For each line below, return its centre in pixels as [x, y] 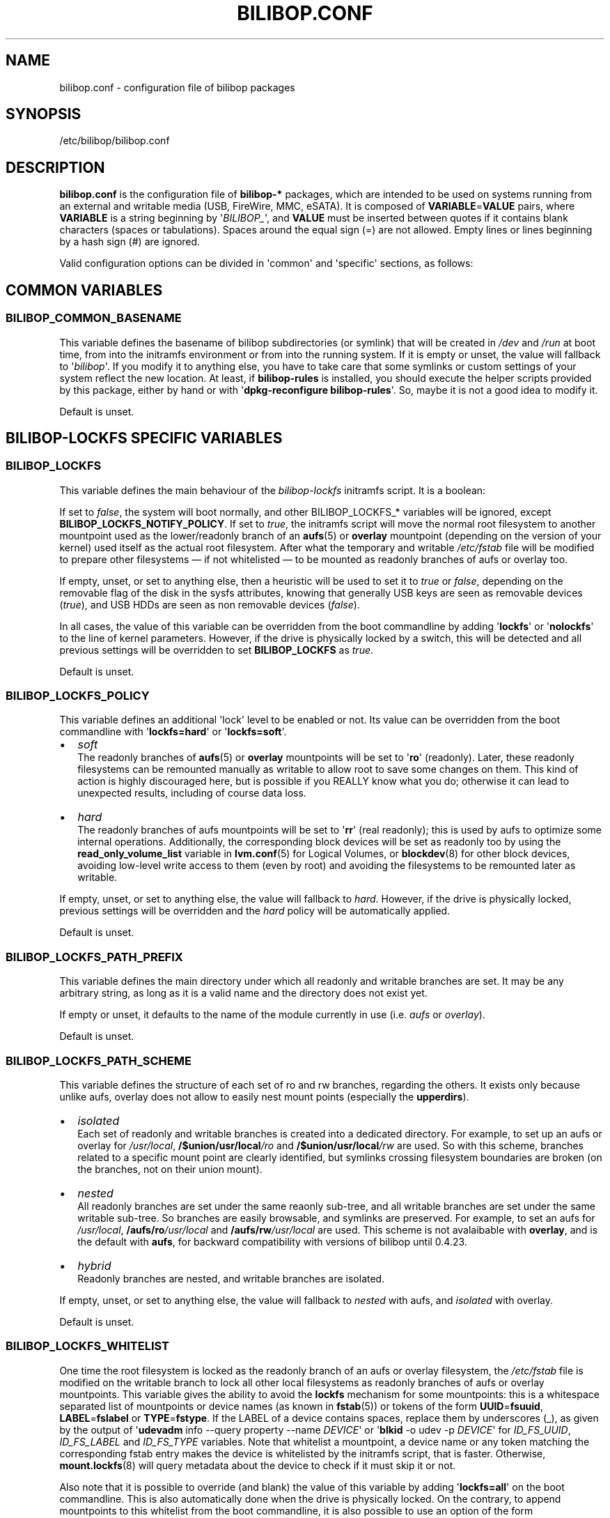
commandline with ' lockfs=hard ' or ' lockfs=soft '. [173, 732]
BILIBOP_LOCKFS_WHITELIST [87, 1346]
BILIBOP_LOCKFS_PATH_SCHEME [99, 1060]
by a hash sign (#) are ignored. [130, 242]
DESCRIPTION [55, 167]
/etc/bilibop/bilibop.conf [115, 141]
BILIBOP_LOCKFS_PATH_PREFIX [94, 957]
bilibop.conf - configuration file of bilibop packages [177, 87]
